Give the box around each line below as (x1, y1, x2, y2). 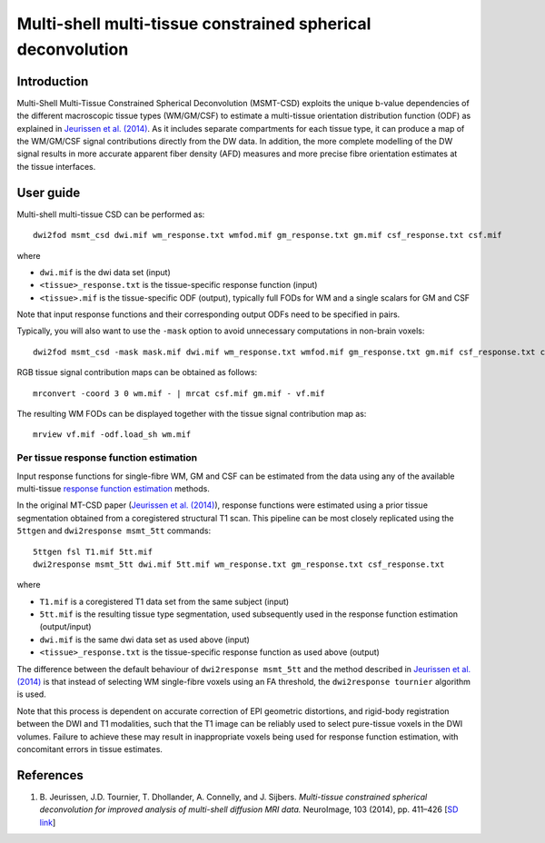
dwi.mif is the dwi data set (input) (39, 266, 172, 277)
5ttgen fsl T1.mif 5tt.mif (33, 546, 154, 557)
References (16, 768, 84, 783)
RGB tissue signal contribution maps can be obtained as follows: (16, 367, 258, 378)
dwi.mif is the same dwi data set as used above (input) (39, 634, 250, 645)
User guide (16, 184, 81, 200)
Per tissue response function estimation (16, 451, 198, 464)
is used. (16, 689, 47, 699)
